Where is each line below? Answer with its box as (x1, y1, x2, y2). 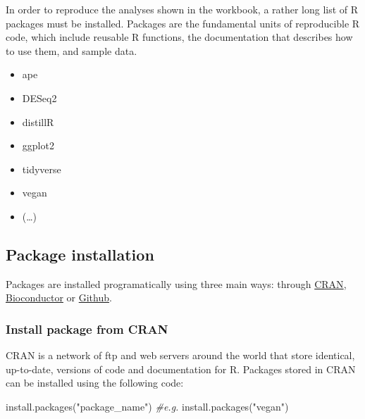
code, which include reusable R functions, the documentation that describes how (6, 30, 353, 44)
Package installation (6, 243, 154, 265)
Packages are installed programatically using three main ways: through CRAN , (6, 276, 347, 291)
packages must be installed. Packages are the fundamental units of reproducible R (6, 15, 360, 30)
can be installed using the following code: (6, 375, 184, 390)
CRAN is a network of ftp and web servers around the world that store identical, (6, 348, 355, 363)
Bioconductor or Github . (6, 290, 112, 305)
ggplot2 (22, 138, 54, 153)
